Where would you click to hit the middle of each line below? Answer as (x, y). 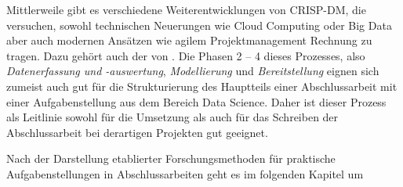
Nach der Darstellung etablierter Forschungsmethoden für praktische (171, 158)
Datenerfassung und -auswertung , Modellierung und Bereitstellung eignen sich (193, 71)
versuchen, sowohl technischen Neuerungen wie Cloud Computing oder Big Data (199, 25)
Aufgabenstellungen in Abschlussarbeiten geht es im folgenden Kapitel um (185, 173)
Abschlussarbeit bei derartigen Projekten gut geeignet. (137, 132)
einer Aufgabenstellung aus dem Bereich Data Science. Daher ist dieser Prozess (196, 101)
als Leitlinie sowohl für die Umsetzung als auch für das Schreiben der (172, 117)
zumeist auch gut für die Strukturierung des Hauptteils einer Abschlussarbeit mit (202, 86)
